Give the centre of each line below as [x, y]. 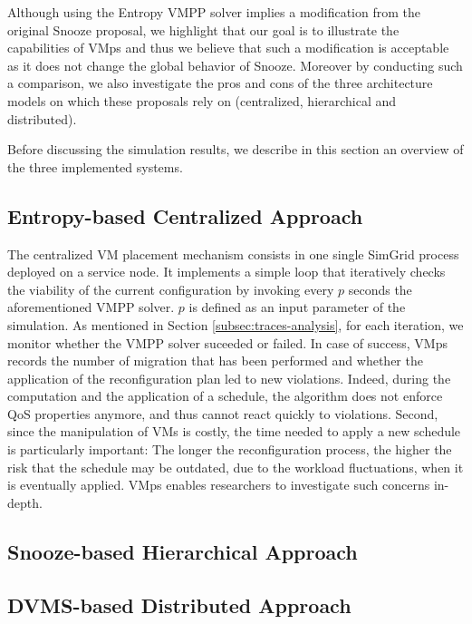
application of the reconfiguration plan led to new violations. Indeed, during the [229, 378]
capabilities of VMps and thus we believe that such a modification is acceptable [228, 48]
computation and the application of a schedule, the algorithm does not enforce [225, 396]
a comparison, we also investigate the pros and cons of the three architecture [220, 83]
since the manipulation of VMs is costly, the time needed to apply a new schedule [234, 431]
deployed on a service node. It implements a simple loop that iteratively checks [226, 272]
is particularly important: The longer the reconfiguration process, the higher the [230, 449]
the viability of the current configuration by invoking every [171, 289]
